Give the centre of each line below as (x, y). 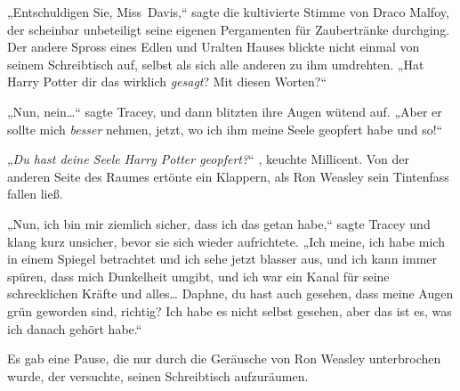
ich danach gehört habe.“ (75, 328)
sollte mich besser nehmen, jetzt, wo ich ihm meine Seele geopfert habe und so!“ (225, 129)
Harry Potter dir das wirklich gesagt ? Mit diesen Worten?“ (167, 81)
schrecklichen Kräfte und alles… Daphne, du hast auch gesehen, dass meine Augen (230, 293)
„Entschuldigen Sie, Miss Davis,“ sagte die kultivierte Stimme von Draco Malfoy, (228, 12)
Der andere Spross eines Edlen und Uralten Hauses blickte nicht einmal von (214, 47)
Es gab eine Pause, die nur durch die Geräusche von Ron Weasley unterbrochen (224, 358)
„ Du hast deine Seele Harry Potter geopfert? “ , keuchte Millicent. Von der (208, 159)
